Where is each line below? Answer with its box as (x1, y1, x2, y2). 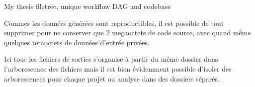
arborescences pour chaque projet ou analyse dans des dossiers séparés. (4, 73, 220, 84)
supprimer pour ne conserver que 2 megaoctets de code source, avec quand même (4, 27, 251, 38)
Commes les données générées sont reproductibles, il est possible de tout (4, 17, 224, 28)
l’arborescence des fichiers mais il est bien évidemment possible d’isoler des (4, 63, 232, 74)
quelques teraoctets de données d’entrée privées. (4, 37, 150, 47)
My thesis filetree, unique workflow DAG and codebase (4, 1, 171, 11)
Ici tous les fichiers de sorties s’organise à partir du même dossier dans (4, 54, 218, 64)
